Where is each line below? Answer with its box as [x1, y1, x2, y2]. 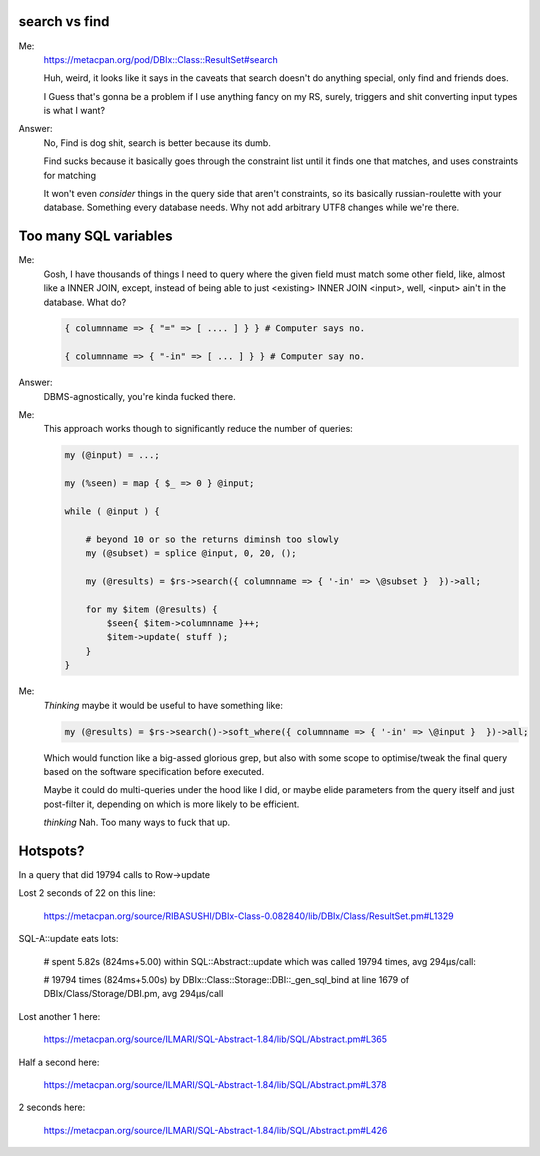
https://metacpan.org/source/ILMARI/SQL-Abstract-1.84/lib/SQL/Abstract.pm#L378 [43, 1078, 387, 1090]
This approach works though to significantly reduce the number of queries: [43, 423, 354, 435]
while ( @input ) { [64, 505, 160, 517]
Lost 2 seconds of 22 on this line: [18, 887, 156, 899]
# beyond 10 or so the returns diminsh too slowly [85, 533, 339, 545]
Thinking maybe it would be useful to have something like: [43, 699, 284, 711]
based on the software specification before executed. [43, 766, 265, 777]
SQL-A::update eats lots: [18, 933, 119, 945]
